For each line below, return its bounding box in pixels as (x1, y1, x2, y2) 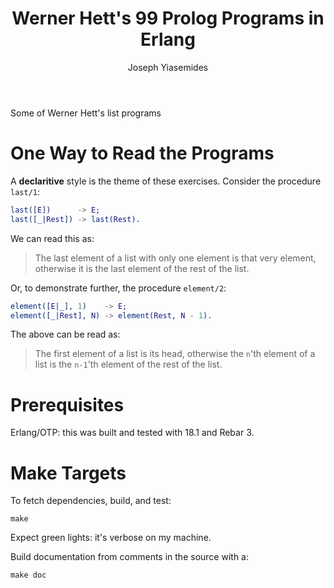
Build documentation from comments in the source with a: (10, 551, 249, 563)
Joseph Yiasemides (127, 61, 209, 73)
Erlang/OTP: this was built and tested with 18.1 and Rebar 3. (10, 427, 255, 439)
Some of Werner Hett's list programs (10, 107, 162, 119)
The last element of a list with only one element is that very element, (34, 252, 317, 264)
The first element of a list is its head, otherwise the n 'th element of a (34, 348, 316, 360)
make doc (10, 570, 47, 581)
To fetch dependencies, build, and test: (10, 495, 172, 507)
